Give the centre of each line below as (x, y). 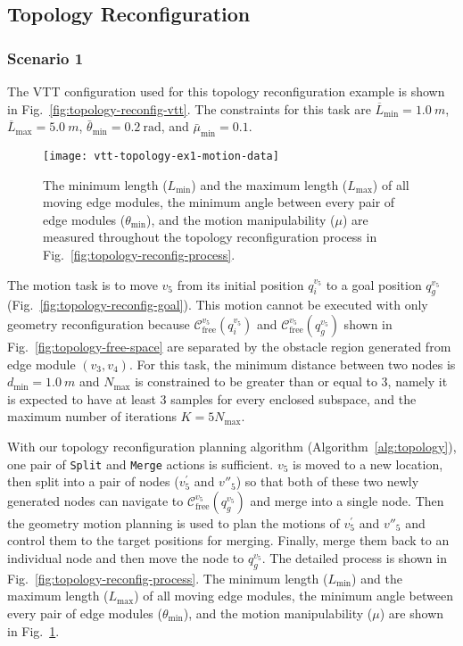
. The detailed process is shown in (354, 558)
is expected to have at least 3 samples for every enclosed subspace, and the (212, 398)
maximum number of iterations (92, 416)
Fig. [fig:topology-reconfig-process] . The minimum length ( (168, 578)
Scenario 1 (45, 58)
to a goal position (374, 284)
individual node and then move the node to (126, 558)
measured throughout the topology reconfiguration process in (210, 237)
